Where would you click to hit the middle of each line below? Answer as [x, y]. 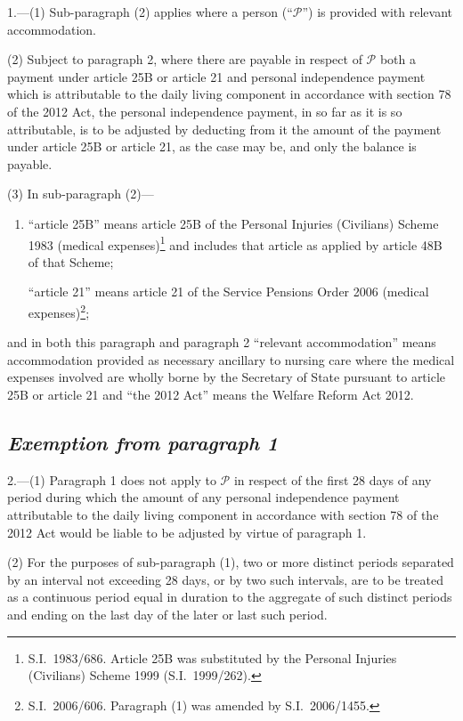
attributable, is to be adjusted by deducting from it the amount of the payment [224, 129]
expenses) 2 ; [59, 311]
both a [398, 59]
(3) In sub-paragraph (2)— [81, 194]
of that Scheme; [71, 261]
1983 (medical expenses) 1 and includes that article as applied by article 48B [235, 243]
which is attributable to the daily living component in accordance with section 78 [229, 94]
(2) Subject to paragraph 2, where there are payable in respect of [185, 59]
